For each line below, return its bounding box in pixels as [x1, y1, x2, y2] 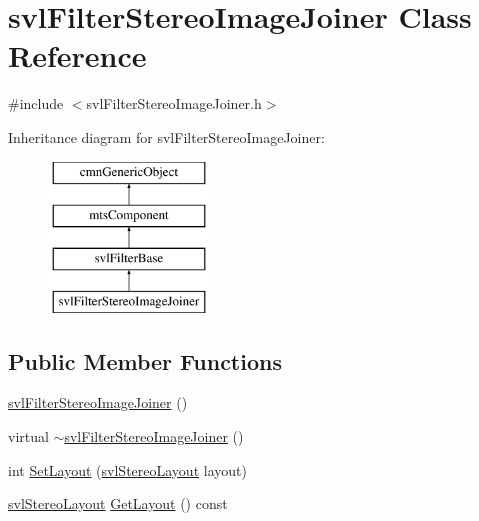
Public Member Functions [8, 345, 282, 376]
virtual [8, 426, 49, 447]
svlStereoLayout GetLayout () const [8, 493, 228, 514]
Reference [8, 35, 147, 76]
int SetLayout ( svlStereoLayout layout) [8, 459, 247, 480]
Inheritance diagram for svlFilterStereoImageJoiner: [8, 126, 325, 147]
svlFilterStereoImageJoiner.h [86, 93, 262, 114]
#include [8, 93, 64, 114]
